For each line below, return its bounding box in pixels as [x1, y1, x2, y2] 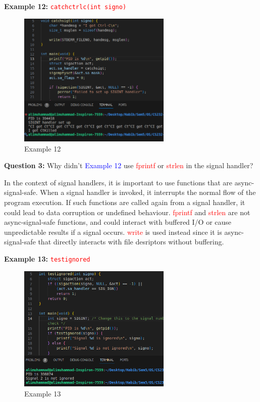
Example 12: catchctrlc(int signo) [4, 1, 127, 11]
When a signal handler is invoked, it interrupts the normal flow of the [40, 187, 256, 197]
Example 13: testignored [4, 253, 90, 264]
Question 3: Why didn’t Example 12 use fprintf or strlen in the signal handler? [4, 160, 253, 171]
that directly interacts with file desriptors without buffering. [38, 236, 224, 247]
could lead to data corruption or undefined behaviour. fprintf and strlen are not [4, 207, 250, 217]
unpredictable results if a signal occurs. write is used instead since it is [4, 226, 222, 237]
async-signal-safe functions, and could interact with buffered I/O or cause [4, 217, 232, 227]
